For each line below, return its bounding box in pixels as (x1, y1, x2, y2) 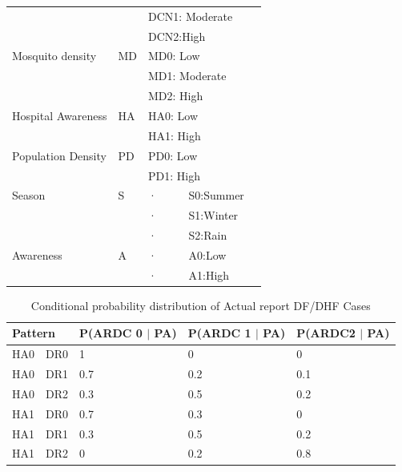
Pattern (12, 325, 55, 341)
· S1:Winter (148, 207, 239, 224)
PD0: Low (148, 147, 198, 163)
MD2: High (148, 87, 203, 104)
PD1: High (148, 167, 200, 184)
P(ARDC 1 (187, 325, 251, 341)
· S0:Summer (148, 187, 244, 204)
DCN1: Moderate (148, 7, 233, 24)
